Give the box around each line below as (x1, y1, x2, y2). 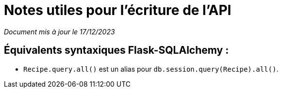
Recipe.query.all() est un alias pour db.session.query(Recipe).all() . (23, 64, 279, 73)
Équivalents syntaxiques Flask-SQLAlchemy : (4, 44, 229, 57)
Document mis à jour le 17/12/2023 (4, 27, 115, 36)
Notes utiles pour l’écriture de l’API (4, 2, 232, 18)
